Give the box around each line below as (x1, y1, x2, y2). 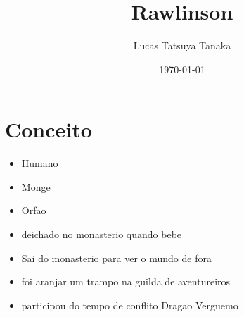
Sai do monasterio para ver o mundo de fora (21, 250, 212, 265)
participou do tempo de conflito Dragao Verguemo (21, 297, 238, 312)
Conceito (5, 115, 92, 144)
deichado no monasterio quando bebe (21, 227, 182, 242)
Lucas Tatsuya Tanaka (133, 38, 231, 53)
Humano (21, 156, 58, 170)
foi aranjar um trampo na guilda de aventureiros (21, 274, 231, 289)
